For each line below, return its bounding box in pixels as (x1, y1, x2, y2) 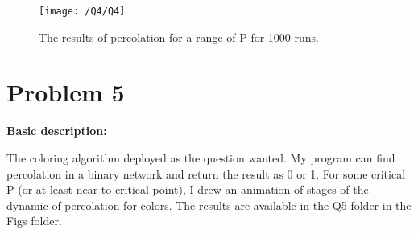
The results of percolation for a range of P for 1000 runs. (39, 28, 319, 45)
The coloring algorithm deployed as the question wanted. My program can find (6, 149, 395, 166)
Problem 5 (6, 76, 125, 109)
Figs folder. (6, 212, 62, 229)
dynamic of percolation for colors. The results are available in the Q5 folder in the (6, 196, 412, 213)
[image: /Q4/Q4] (39, 6, 126, 17)
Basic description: (6, 122, 107, 139)
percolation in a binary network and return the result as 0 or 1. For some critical (6, 165, 406, 182)
